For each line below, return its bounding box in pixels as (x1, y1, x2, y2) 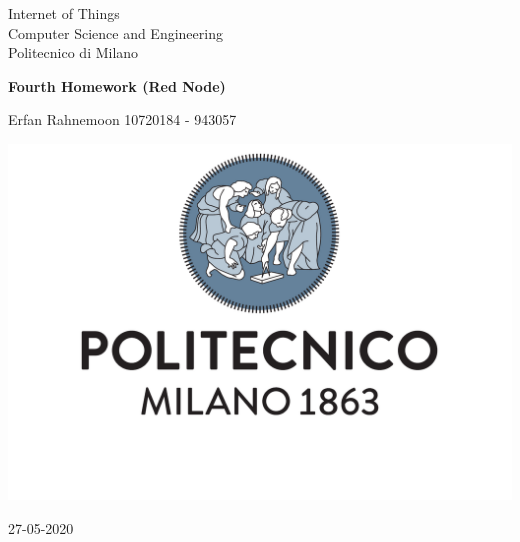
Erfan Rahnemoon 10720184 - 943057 (8, 109, 237, 130)
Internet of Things (8, 3, 120, 23)
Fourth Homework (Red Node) (8, 75, 226, 96)
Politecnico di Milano (8, 42, 139, 63)
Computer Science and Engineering (8, 22, 223, 43)
